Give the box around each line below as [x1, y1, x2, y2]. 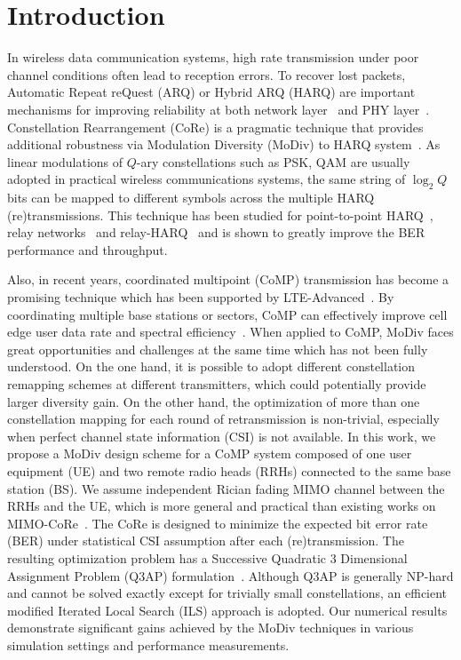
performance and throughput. [7, 240, 168, 258]
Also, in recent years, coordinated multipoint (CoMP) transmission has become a [7, 270, 449, 289]
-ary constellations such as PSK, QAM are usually [136, 152, 410, 171]
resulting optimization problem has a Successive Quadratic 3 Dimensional [7, 548, 408, 567]
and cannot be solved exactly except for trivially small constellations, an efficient [7, 584, 448, 602]
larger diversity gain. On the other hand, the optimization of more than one [7, 392, 420, 410]
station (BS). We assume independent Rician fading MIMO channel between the [7, 479, 445, 497]
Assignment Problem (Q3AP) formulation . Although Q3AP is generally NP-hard [7, 566, 454, 584]
